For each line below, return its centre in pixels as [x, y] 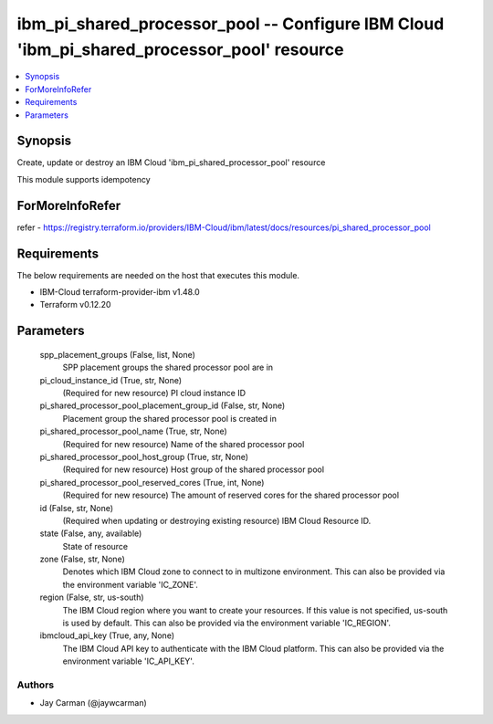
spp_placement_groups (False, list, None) [118, 354]
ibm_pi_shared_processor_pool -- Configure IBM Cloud [231, 24]
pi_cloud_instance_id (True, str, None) [111, 380]
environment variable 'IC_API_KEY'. [129, 661]
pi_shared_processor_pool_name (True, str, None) [133, 431]
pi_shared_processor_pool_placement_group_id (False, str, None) [163, 405]
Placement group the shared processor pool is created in [170, 418]
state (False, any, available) [91, 533]
